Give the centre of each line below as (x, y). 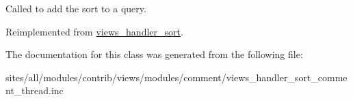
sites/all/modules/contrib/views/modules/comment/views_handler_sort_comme (176, 77)
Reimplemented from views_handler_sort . (94, 31)
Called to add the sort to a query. (76, 8)
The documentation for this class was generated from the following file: (154, 54)
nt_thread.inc (35, 90)
